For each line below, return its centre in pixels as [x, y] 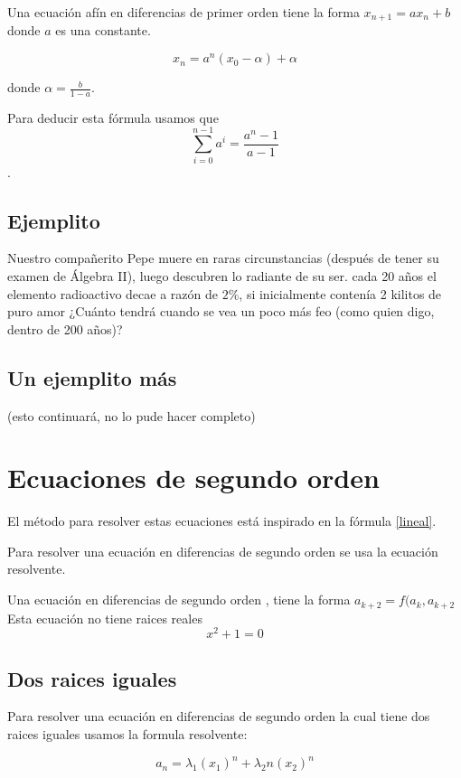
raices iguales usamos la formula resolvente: [127, 733]
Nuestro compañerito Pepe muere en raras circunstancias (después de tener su [223, 258]
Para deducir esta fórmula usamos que [113, 117]
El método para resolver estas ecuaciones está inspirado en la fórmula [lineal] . [222, 521]
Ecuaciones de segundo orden [193, 478]
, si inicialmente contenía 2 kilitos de [340, 293]
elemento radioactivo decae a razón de [113, 293]
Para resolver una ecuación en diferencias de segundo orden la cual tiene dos [219, 716]
